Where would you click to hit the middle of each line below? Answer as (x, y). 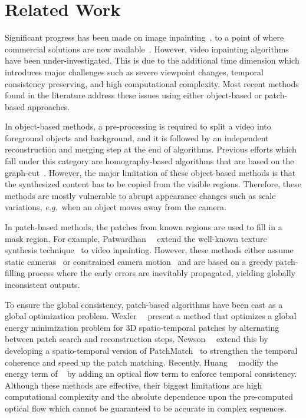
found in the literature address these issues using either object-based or (133, 95)
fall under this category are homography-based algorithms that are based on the (149, 161)
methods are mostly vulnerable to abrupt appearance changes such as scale (140, 195)
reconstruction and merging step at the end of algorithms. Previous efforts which (151, 149)
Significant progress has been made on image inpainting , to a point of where (144, 37)
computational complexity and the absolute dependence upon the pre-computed (149, 397)
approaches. (49, 106)
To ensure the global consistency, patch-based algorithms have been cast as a (144, 304)
